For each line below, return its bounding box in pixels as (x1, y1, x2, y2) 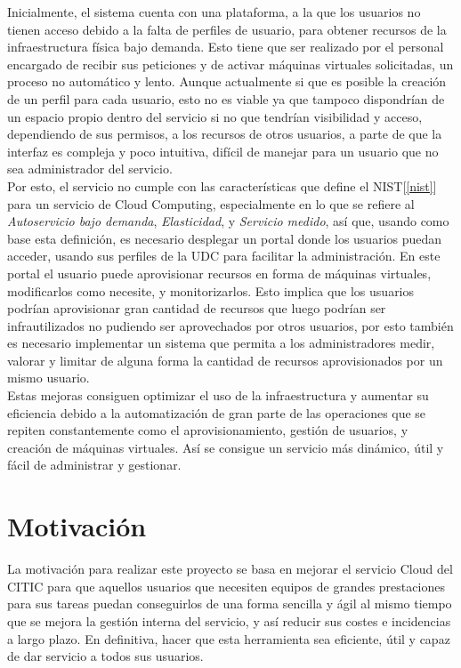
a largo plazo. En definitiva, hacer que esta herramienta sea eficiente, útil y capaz (7, 629, 450, 648)
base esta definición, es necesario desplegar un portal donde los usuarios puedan (7, 229, 442, 247)
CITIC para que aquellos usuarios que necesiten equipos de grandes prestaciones (7, 576, 445, 595)
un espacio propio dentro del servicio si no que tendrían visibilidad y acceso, (7, 107, 423, 125)
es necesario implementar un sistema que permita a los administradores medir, (7, 334, 435, 352)
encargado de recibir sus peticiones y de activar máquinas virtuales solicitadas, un (7, 54, 454, 73)
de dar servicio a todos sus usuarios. (7, 647, 204, 665)
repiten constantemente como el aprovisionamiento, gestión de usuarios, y (7, 421, 408, 439)
